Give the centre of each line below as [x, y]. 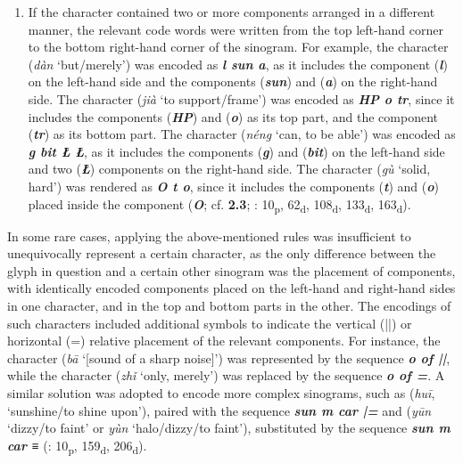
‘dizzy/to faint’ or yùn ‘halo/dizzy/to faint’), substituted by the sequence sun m [229, 428]
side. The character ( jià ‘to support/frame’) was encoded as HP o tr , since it [241, 98]
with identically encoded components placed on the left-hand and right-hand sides [231, 288]
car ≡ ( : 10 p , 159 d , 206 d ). [77, 446]
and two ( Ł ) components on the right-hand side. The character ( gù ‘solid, [229, 169]
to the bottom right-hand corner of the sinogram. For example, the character [238, 47]
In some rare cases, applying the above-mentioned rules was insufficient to [209, 236]
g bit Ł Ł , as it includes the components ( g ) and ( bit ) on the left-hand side [236, 151]
